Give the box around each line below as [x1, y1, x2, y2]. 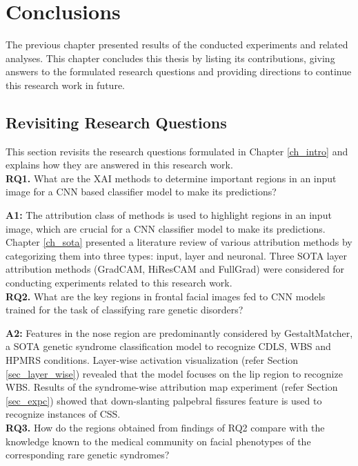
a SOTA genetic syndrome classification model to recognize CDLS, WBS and [6, 339, 331, 353]
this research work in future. [6, 77, 125, 92]
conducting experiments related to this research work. [6, 275, 232, 290]
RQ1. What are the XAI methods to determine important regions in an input [6, 171, 337, 185]
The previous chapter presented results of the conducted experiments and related [6, 37, 348, 52]
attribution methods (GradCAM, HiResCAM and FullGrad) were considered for [6, 262, 345, 276]
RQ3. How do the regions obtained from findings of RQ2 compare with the [6, 420, 325, 434]
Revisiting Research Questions [6, 111, 227, 133]
